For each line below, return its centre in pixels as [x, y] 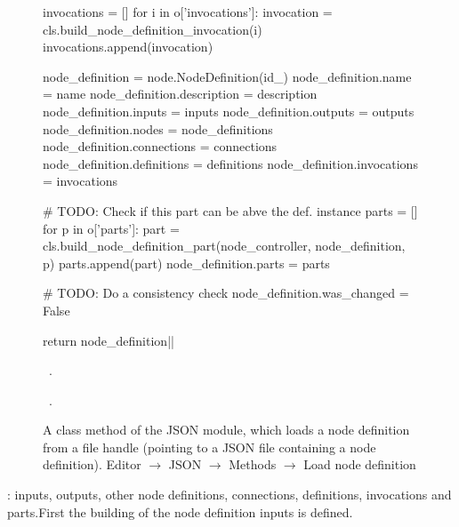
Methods [253, 464]
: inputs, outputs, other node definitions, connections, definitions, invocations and [229, 495]
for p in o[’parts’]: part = [111, 228]
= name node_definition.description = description [180, 94]
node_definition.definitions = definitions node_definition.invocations [230, 163]
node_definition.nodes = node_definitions [158, 128]
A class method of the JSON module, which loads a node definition [226, 430]
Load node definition [360, 464]
